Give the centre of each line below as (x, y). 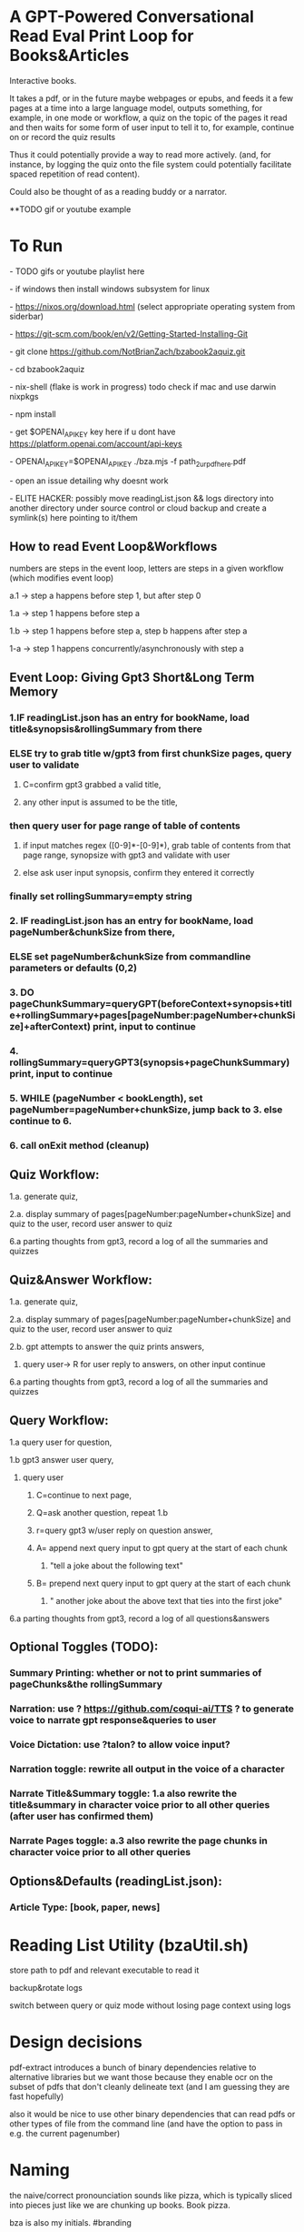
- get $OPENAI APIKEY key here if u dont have (93, 432)
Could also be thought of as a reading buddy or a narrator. (118, 191)
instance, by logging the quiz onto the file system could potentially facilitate (151, 164)
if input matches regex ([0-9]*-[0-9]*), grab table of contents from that (157, 846)
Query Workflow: (59, 1420)
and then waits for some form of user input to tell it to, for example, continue (152, 127)
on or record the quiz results (63, 137)
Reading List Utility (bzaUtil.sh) (129, 1945)
